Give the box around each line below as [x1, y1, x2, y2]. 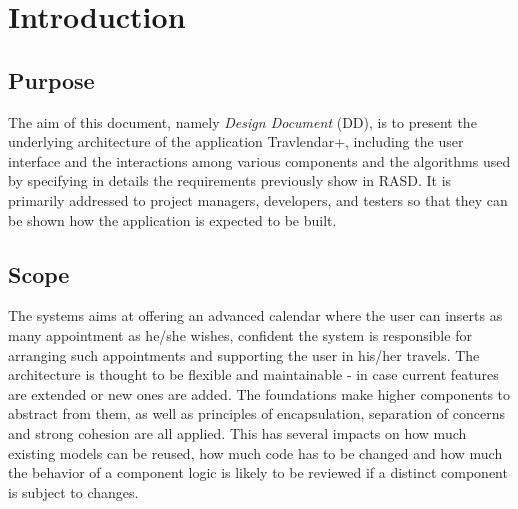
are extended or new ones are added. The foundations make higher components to [8, 383, 511, 404]
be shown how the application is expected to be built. [8, 209, 337, 230]
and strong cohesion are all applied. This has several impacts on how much [8, 422, 467, 443]
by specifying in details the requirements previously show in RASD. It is [8, 170, 452, 191]
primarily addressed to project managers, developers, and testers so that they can [8, 189, 508, 210]
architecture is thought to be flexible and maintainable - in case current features [8, 364, 499, 385]
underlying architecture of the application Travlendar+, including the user [8, 131, 464, 152]
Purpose [8, 64, 95, 95]
